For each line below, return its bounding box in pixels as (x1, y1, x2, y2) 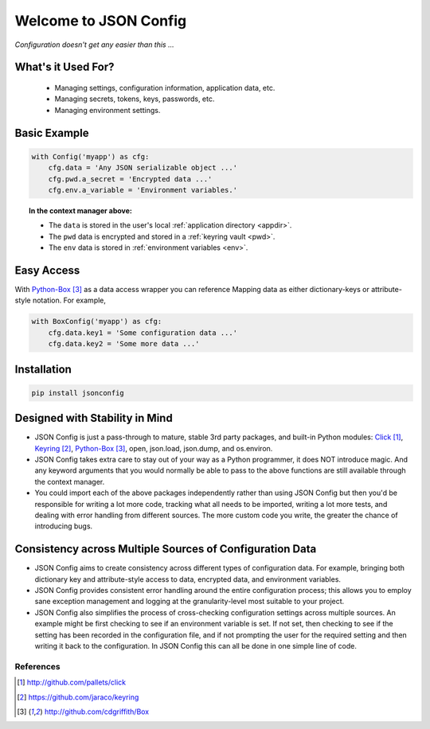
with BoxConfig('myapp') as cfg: (31, 317, 162, 326)
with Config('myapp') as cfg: (31, 152, 150, 161)
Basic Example (14, 126, 89, 139)
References (14, 661, 61, 672)
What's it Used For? (14, 60, 115, 74)
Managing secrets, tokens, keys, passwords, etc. (54, 94, 215, 103)
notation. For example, (32, 295, 107, 306)
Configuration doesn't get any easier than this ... (14, 40, 174, 49)
